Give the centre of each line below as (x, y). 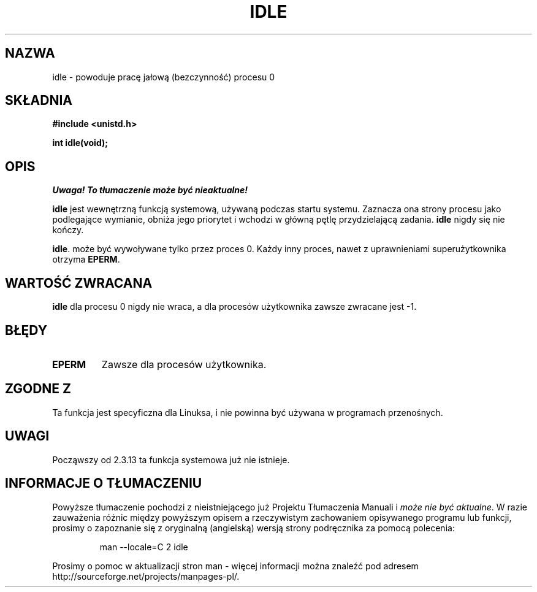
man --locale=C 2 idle (144, 547)
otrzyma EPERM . (86, 259)
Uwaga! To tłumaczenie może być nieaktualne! (150, 190)
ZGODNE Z (38, 389)
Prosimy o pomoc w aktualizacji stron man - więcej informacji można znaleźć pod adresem (235, 566)
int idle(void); (80, 143)
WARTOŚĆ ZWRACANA (79, 283)
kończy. (68, 230)
